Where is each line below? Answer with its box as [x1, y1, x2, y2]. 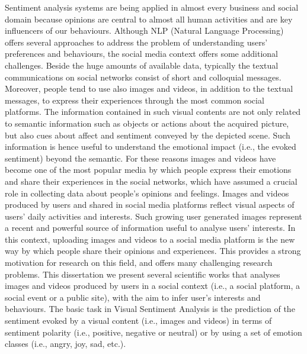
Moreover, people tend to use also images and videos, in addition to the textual [5, 82, 293, 95]
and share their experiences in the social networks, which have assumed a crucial [5, 175, 298, 187]
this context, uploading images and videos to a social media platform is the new [5, 233, 295, 245]
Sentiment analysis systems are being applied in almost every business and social [5, 1, 299, 13]
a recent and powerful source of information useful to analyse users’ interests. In [5, 221, 296, 234]
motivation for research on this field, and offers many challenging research [5, 256, 273, 269]
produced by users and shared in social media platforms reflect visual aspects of [5, 198, 295, 211]
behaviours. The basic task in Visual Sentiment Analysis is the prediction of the [5, 302, 295, 315]
